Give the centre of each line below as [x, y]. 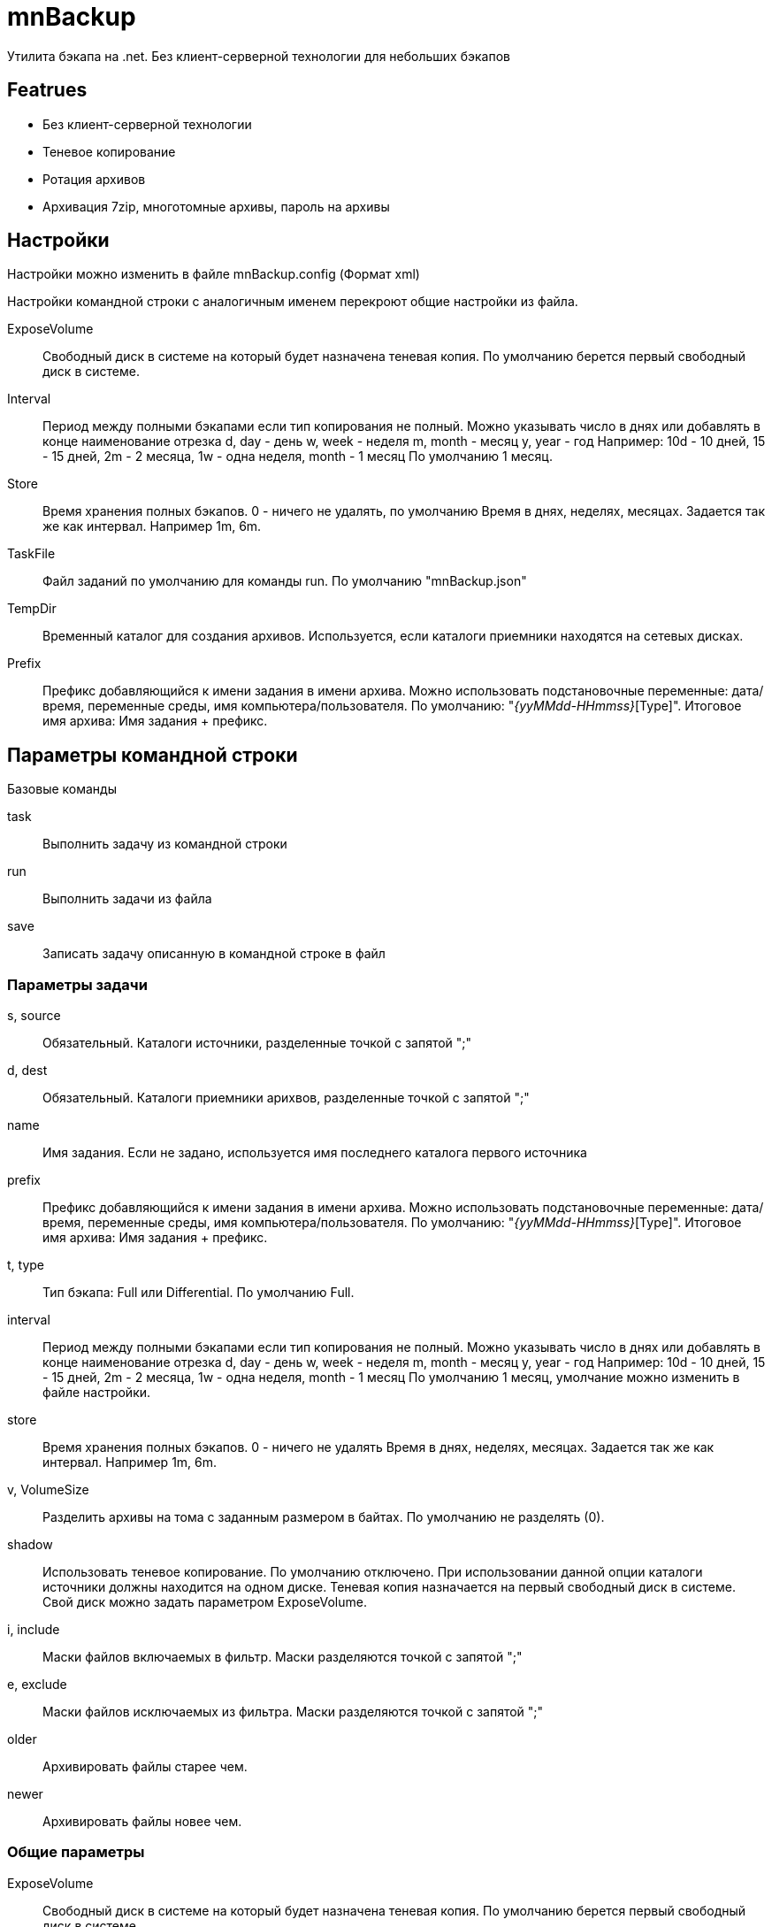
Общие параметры [76, 1852]
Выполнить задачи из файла [127, 899]
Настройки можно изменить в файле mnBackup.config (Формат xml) [214, 274]
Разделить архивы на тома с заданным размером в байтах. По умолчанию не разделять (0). [324, 1517]
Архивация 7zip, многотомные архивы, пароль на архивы [216, 206]
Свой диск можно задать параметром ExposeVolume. [205, 1602]
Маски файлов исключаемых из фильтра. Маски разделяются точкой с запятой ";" [293, 1712]
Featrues [47, 90]
